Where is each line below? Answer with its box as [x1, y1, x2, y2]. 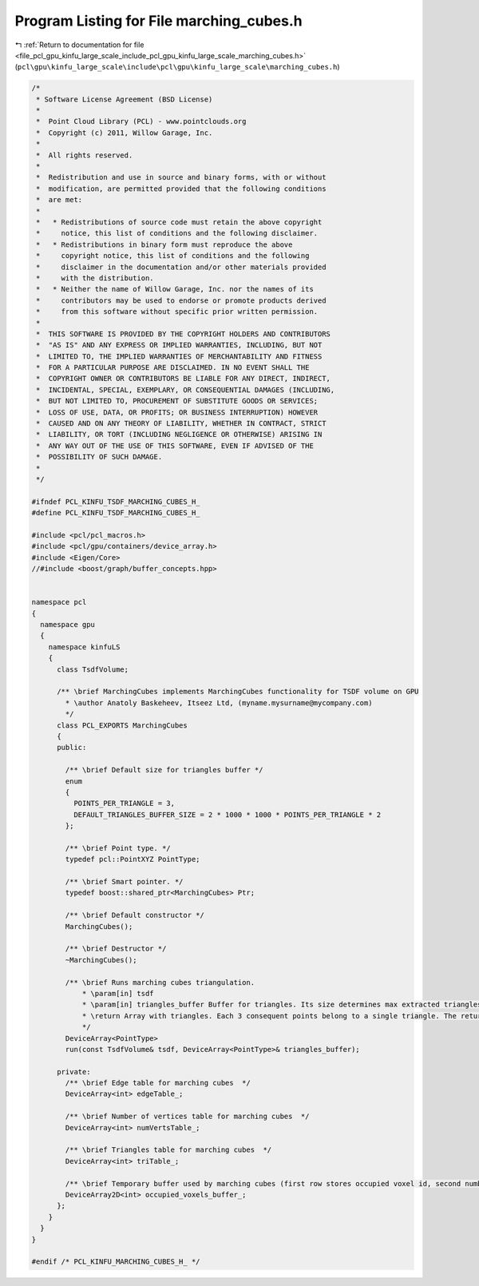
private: [57, 1067, 91, 1076]
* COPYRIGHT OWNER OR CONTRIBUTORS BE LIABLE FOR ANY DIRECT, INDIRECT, [36, 374, 331, 383]
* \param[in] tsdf [81, 989, 155, 998]
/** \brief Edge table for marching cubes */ [65, 1078, 251, 1088]
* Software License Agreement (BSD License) [36, 94, 213, 104]
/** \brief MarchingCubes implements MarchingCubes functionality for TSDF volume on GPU [57, 687, 419, 697]
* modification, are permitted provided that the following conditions [36, 184, 327, 193]
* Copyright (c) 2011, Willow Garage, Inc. [36, 128, 213, 137]
